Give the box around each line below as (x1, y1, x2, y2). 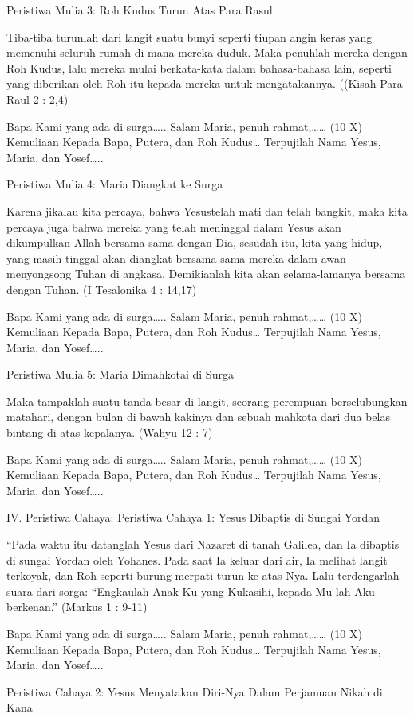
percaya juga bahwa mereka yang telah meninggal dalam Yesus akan (6, 218, 341, 235)
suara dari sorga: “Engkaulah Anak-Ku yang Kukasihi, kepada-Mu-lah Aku (6, 582, 375, 599)
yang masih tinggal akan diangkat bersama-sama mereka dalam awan (6, 249, 346, 266)
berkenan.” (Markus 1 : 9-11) (6, 598, 148, 615)
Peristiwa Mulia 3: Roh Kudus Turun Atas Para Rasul (6, 2, 273, 18)
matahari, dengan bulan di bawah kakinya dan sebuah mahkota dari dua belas (6, 408, 390, 425)
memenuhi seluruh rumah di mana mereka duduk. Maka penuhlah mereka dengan (6, 44, 408, 61)
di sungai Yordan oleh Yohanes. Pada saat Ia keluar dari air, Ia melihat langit (6, 551, 388, 568)
